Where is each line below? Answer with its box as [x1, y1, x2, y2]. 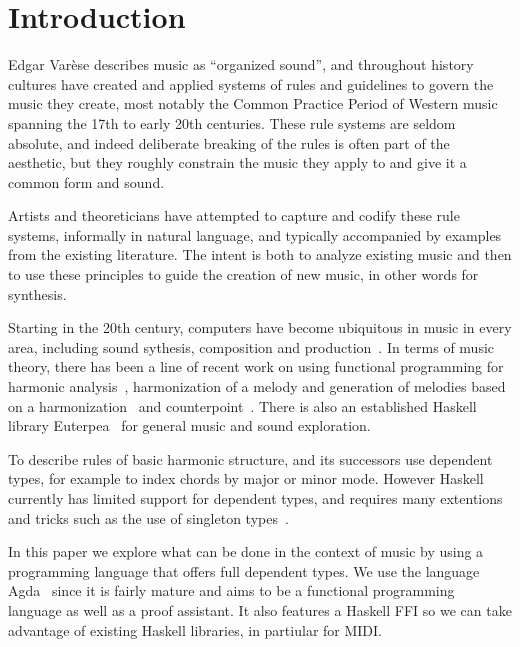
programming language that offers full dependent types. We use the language [8, 560, 480, 581]
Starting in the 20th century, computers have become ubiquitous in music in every [8, 317, 512, 338]
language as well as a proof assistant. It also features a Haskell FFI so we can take [8, 599, 512, 620]
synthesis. [8, 283, 67, 304]
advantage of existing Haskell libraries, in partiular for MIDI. [8, 619, 382, 640]
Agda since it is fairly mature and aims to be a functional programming [8, 580, 455, 601]
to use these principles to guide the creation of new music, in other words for [8, 264, 479, 285]
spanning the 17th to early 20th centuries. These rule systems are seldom [8, 112, 456, 133]
